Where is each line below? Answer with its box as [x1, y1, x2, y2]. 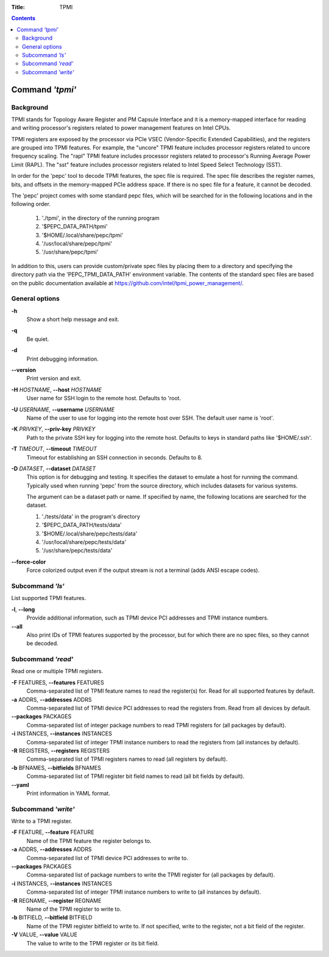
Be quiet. [26, 335, 49, 342]
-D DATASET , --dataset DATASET [11, 465, 96, 472]
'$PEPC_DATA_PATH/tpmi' [41, 223, 108, 230]
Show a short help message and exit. [26, 316, 119, 323]
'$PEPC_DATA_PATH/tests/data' [41, 521, 122, 529]
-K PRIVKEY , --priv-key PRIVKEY [11, 425, 96, 433]
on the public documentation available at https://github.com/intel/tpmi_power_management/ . [11, 279, 244, 286]
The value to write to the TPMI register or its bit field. [26, 939, 159, 947]
